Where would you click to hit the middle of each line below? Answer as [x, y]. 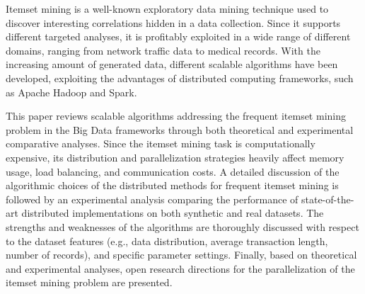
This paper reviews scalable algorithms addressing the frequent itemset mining [176, 116]
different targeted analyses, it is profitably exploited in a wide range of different [178, 36]
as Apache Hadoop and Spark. [71, 92]
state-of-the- [328, 199]
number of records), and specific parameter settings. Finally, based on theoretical [181, 255]
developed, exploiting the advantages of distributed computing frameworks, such [180, 78]
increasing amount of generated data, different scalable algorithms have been [172, 64]
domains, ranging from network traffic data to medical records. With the [163, 50]
